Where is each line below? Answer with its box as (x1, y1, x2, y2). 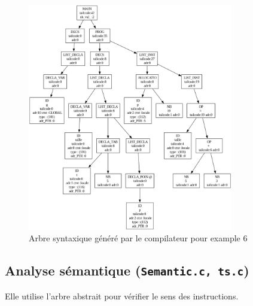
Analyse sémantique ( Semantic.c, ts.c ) (5, 261, 249, 280)
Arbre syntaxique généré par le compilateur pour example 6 (29, 232, 248, 244)
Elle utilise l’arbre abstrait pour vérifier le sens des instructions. (5, 289, 239, 302)
